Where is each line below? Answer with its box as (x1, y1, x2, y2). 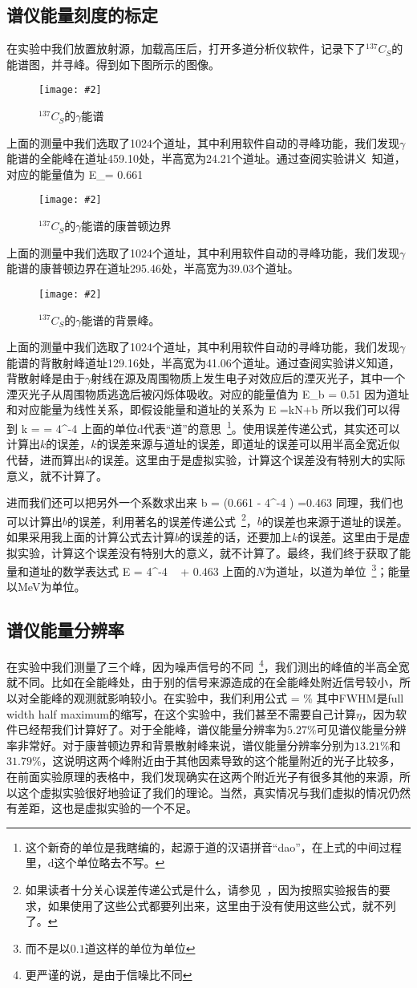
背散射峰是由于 (6, 370, 85, 387)
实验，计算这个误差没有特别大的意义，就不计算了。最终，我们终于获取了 (17, 544, 399, 561)
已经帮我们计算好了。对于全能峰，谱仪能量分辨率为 (17, 721, 287, 738)
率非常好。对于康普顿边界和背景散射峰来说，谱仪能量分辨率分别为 (6, 736, 354, 753)
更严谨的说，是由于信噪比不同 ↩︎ (25, 966, 192, 983)
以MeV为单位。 (6, 578, 86, 595)
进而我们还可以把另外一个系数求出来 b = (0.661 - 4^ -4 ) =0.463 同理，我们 (6, 494, 392, 511)
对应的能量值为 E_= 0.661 (6, 165, 144, 182)
